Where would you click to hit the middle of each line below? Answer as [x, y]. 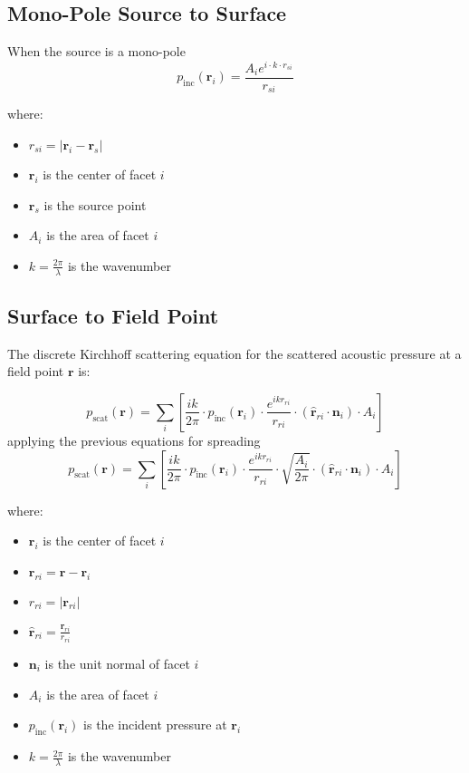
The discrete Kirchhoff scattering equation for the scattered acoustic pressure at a [234, 353]
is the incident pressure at [155, 725]
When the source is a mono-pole [96, 51]
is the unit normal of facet [117, 664]
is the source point [95, 204]
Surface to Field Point [113, 315]
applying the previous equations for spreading [134, 440]
